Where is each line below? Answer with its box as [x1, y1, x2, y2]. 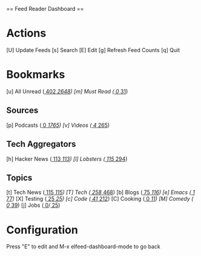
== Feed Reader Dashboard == [6, 5, 84, 12]
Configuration [6, 223, 79, 237]
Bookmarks [6, 68, 65, 81]
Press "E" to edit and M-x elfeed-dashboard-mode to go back [6, 243, 160, 251]
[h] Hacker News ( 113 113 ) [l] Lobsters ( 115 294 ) [6, 155, 128, 163]
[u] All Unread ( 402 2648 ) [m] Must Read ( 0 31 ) [6, 87, 128, 95]
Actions [6, 27, 47, 40]
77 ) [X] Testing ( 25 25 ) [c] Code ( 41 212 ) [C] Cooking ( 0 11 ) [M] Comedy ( [6, 195, 194, 203]
